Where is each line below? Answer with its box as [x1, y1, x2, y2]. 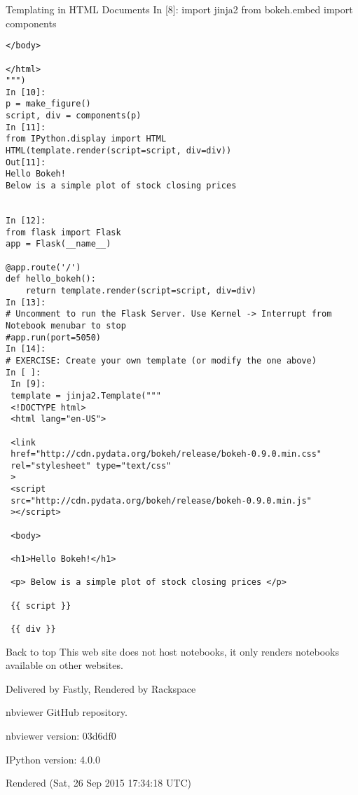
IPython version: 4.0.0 [6, 752, 100, 766]
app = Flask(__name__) [6, 239, 111, 249]
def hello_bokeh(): [6, 274, 96, 284]
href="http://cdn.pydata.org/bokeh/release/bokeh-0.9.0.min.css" [11, 449, 322, 459]
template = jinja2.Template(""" [11, 390, 161, 401]
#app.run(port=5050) [6, 332, 102, 343]
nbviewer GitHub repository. [6, 705, 128, 719]
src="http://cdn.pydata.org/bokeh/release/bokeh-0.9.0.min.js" [11, 495, 312, 506]
